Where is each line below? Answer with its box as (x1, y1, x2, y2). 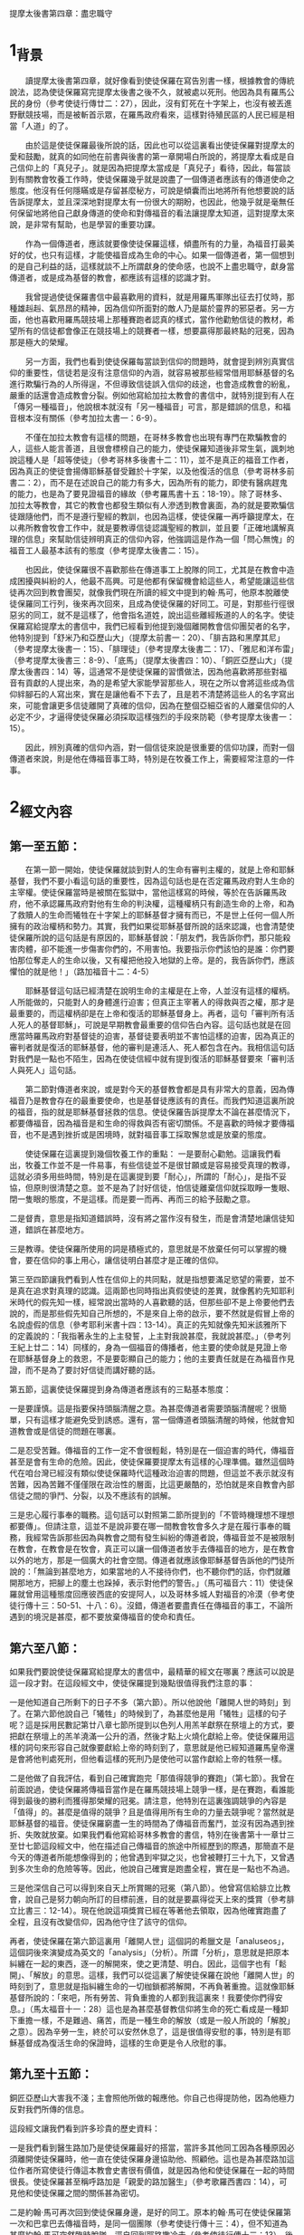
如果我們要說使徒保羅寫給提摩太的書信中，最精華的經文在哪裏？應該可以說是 (9, 1665, 295, 1677)
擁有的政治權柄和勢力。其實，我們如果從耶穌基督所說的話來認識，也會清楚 (9, 921, 287, 932)
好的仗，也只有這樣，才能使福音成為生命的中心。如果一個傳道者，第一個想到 (9, 249, 295, 260)
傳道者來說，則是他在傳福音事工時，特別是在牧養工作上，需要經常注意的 (9, 753, 279, 763)
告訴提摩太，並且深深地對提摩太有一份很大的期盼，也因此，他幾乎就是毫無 (9, 196, 287, 206)
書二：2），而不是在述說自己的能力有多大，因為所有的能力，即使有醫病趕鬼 (9, 476, 288, 487)
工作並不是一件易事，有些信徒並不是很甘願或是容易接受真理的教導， (40, 1160, 295, 1171)
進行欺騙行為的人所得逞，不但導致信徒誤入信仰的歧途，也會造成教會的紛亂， (9, 379, 295, 389)
